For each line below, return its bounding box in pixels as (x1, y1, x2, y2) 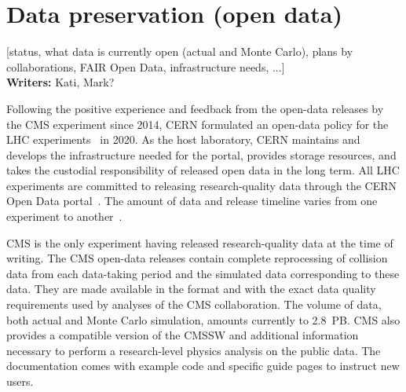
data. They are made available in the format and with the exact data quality (6, 280, 376, 297)
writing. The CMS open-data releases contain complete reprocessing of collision (6, 250, 388, 266)
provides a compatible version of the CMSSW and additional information (6, 327, 359, 343)
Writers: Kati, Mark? (6, 74, 115, 90)
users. (6, 373, 34, 389)
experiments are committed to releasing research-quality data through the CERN (6, 177, 397, 193)
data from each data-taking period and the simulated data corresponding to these (6, 265, 400, 281)
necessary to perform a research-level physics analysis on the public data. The (6, 342, 381, 358)
